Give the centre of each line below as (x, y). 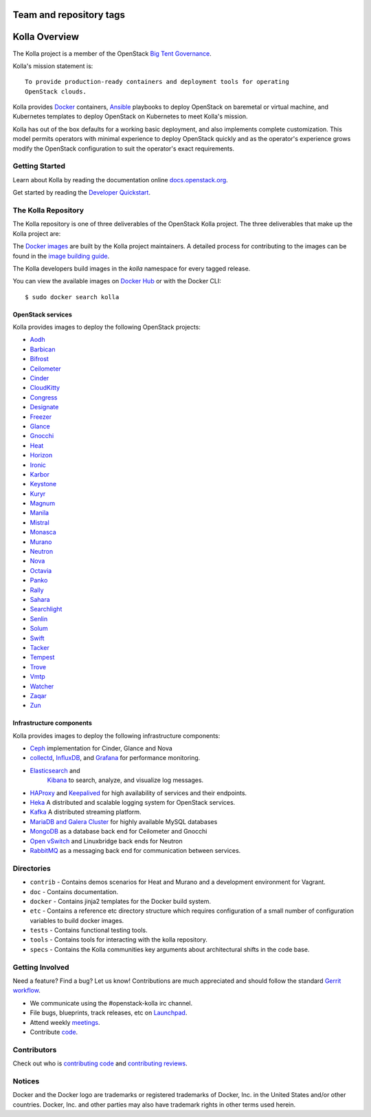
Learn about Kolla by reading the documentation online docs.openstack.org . (120, 180)
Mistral (40, 522)
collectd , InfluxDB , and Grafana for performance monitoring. (115, 758)
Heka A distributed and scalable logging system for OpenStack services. (133, 803)
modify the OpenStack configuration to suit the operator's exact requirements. (124, 149)
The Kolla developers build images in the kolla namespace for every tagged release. (132, 268)
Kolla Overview (46, 37)
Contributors (35, 1050)
